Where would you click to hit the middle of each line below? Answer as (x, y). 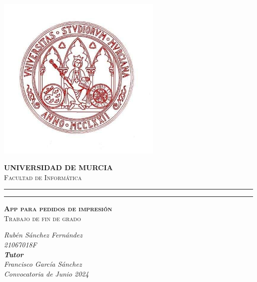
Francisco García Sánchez (43, 264)
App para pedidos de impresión (58, 209)
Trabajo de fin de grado (43, 218)
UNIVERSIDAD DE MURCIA (59, 167)
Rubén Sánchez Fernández (43, 235)
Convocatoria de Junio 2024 (46, 273)
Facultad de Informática (43, 177)
